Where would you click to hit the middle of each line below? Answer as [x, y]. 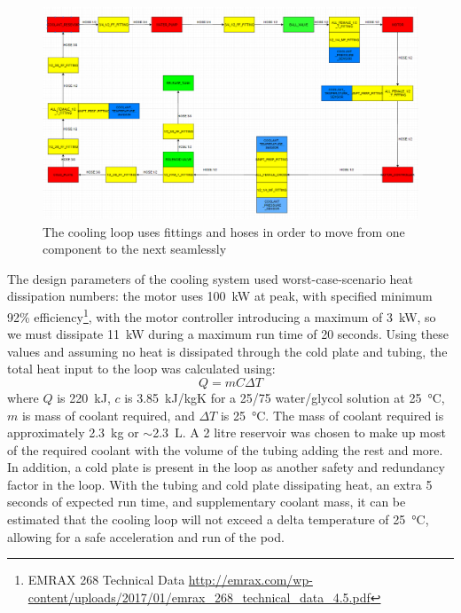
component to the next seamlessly [135, 249]
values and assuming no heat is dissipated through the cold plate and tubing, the [227, 351]
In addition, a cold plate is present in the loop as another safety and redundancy [226, 467]
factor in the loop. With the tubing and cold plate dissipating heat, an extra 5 [220, 484]
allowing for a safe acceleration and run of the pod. [146, 536]
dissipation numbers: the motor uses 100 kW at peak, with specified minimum [220, 296]
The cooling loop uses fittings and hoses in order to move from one [224, 231]
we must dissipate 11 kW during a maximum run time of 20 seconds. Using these [228, 334]
